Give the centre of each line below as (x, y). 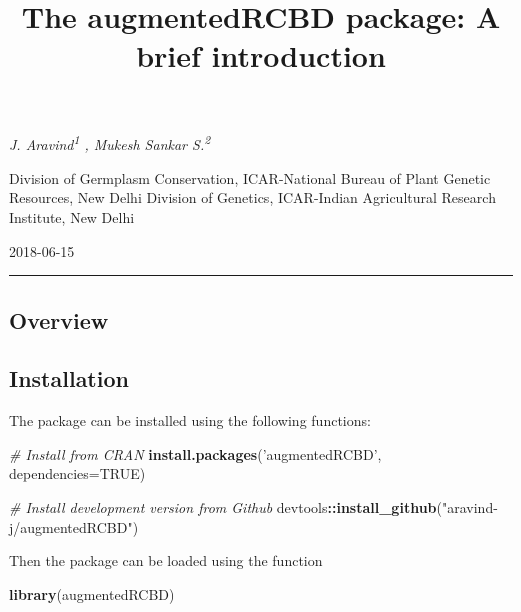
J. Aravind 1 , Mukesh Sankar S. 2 (110, 143)
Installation (69, 378)
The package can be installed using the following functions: (190, 420)
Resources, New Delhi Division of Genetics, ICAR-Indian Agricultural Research (252, 197)
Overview (59, 319)
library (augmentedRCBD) (92, 593)
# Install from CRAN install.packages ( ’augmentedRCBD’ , (195, 453)
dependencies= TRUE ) (77, 473)
